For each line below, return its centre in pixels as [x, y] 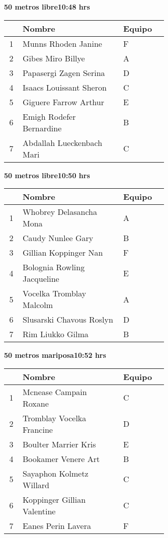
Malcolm [38, 305]
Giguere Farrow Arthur [63, 102]
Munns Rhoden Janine [62, 43]
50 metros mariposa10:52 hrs [55, 355]
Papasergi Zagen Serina [64, 72]
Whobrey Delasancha [60, 212]
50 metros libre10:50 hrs [47, 175]
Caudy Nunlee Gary [58, 238]
